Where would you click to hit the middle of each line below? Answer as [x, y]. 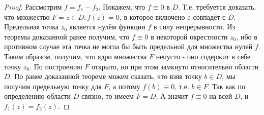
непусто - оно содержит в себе [203, 56]
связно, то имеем [107, 96]
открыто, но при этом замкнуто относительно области [175, 66]
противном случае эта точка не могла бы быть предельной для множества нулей [128, 46]
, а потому [124, 86]
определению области [37, 96]
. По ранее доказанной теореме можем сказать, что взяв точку [106, 76]
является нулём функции [107, 27]
